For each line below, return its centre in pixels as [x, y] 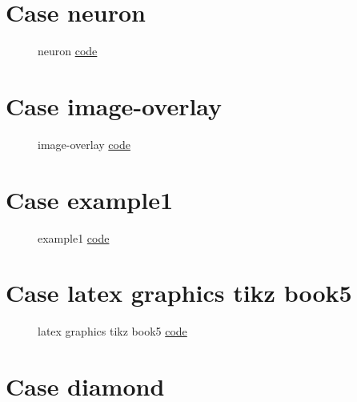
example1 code [74, 237]
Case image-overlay [114, 105]
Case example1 [90, 199]
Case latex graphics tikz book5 [179, 293]
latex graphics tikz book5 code [112, 331]
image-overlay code [84, 144]
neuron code [68, 51]
